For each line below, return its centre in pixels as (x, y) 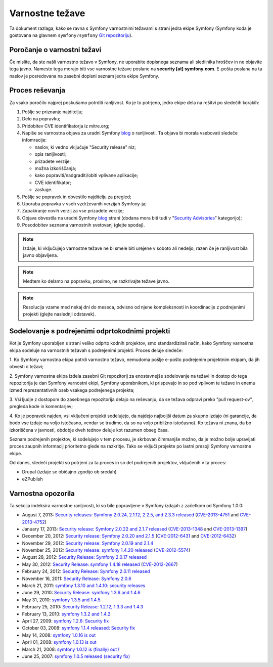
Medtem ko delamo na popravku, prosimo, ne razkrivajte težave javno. (96, 281)
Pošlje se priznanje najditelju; (52, 112)
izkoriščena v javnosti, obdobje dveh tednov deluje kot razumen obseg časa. (89, 430)
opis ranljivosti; (50, 154)
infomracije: (34, 140)
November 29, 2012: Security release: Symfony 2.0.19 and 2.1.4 (88, 543)
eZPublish (32, 479)
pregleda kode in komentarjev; (41, 407)
